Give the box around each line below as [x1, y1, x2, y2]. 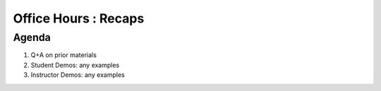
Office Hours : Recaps [13, 11, 145, 26]
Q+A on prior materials [30, 51, 97, 59]
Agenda [13, 31, 51, 44]
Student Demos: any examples [30, 61, 120, 69]
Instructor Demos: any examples [30, 71, 125, 79]
